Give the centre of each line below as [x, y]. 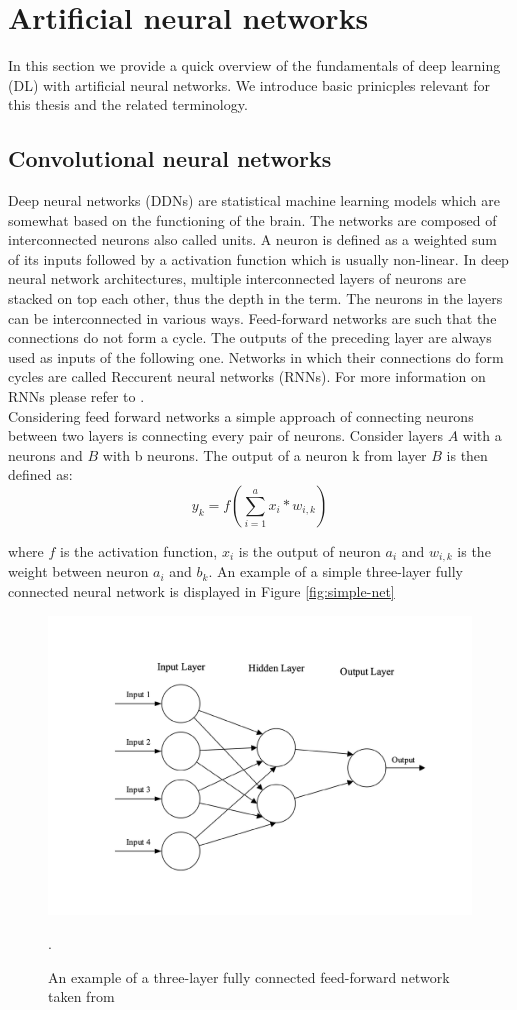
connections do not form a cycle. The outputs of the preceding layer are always [250, 337]
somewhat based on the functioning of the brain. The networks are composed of [252, 219]
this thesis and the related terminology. [128, 104]
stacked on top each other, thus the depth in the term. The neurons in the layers [255, 298]
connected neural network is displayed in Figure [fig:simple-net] [201, 591]
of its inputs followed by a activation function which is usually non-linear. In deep [258, 258]
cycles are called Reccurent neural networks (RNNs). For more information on [247, 376]
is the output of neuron [309, 551]
